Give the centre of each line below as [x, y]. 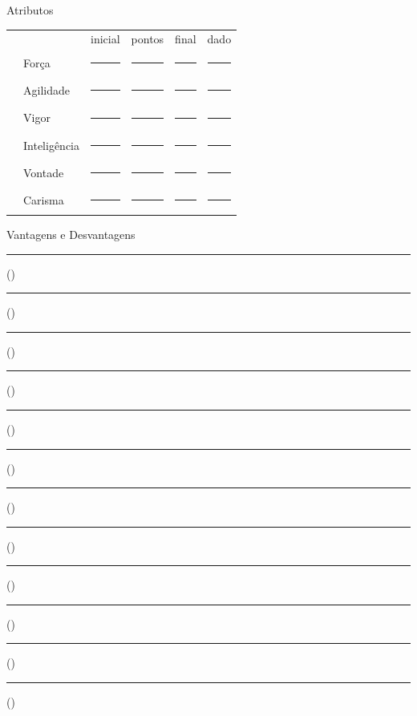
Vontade [44, 172]
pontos [148, 39]
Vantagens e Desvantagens [71, 234]
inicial [105, 39]
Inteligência [51, 145]
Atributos [30, 10]
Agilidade [47, 90]
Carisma [44, 200]
